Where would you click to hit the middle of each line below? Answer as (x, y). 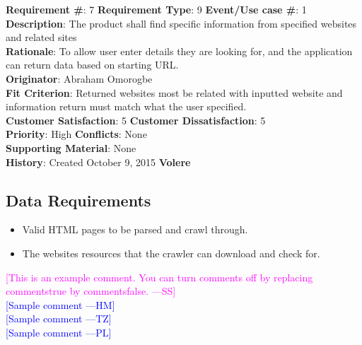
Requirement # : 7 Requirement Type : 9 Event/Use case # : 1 (156, 9)
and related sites (41, 37)
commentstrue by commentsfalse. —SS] (91, 291)
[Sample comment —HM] (60, 304)
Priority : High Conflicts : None (76, 134)
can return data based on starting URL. (92, 65)
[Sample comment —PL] (59, 332)
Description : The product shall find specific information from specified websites (181, 23)
